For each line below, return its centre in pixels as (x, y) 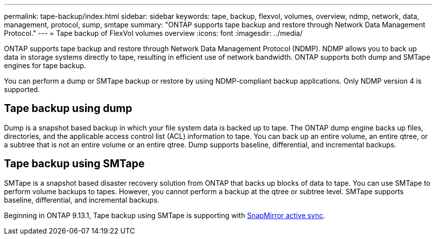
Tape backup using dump (68, 109)
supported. (22, 89)
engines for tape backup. (45, 65)
